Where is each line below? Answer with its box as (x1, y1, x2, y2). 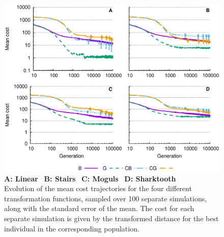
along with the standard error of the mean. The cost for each (4, 203, 194, 214)
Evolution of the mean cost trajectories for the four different (4, 183, 192, 194)
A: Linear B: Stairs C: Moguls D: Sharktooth (4, 173, 176, 183)
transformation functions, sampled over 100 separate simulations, (4, 193, 207, 203)
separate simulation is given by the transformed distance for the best (4, 213, 219, 223)
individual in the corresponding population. (4, 223, 139, 233)
